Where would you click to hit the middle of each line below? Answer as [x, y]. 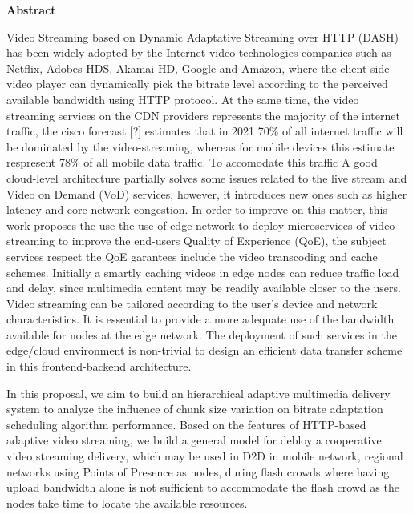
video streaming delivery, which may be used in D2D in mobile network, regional [205, 456]
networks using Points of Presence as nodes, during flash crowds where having [198, 471]
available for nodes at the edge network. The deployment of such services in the [202, 334]
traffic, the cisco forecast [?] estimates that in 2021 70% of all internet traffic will [205, 131]
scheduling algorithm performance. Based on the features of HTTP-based [186, 424]
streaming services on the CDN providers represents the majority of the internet [203, 115]
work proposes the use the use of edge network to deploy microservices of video [201, 225]
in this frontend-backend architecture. [99, 366]
